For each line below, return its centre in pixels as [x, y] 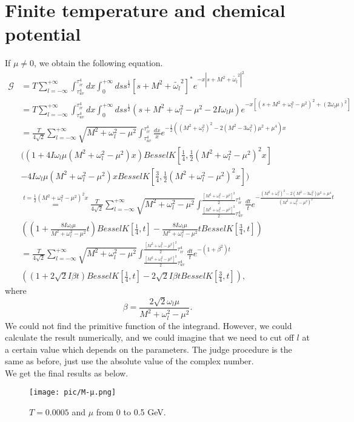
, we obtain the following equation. [99, 63]
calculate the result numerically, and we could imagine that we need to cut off [149, 337]
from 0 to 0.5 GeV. [131, 412]
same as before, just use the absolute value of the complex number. [129, 361]
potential [43, 34]
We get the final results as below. [67, 373]
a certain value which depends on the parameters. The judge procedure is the [149, 349]
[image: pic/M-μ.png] [73, 393]
